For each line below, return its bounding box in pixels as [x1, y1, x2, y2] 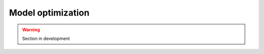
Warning [22, 27, 40, 33]
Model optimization [9, 7, 90, 18]
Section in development [22, 36, 70, 41]
